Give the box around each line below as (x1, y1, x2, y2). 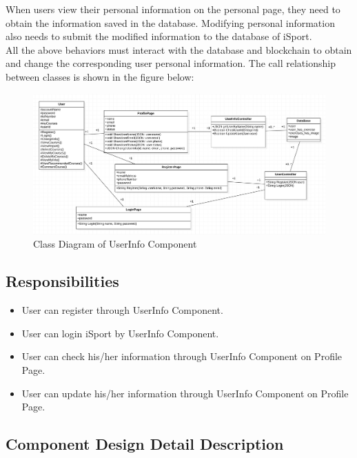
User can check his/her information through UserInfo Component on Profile (21, 349, 343, 364)
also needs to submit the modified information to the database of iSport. (6, 29, 312, 43)
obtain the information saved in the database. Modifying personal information (6, 15, 335, 30)
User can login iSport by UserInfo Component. (21, 326, 219, 340)
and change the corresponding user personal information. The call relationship (6, 56, 336, 70)
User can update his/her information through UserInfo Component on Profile (21, 386, 349, 400)
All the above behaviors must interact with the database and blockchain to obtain (6, 42, 352, 57)
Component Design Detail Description (6, 433, 284, 455)
